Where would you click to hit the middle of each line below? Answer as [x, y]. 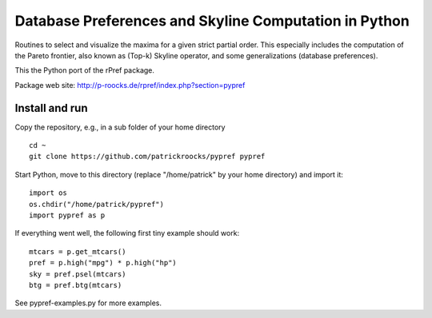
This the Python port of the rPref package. [85, 70]
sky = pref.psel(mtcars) [78, 274]
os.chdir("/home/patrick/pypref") [96, 204]
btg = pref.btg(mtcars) [76, 285]
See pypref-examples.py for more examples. [88, 303]
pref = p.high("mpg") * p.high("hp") [103, 263]
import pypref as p [67, 215]
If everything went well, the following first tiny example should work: [127, 233]
